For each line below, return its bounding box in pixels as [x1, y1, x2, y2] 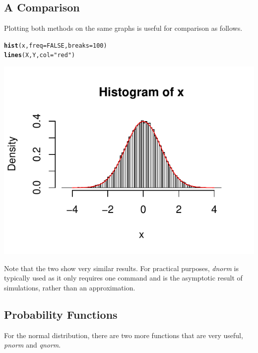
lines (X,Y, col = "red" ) [4, 52, 75, 59]
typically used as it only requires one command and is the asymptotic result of [4, 273, 243, 283]
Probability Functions [4, 306, 118, 322]
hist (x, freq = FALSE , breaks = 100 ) [4, 42, 107, 49]
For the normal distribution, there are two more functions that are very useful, [4, 330, 243, 340]
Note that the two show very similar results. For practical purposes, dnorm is [4, 263, 239, 273]
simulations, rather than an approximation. [4, 282, 135, 292]
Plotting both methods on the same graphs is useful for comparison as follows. [4, 23, 243, 33]
